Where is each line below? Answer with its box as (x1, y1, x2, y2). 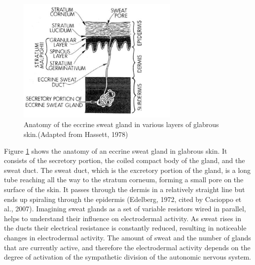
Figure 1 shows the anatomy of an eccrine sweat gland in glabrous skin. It (4, 145, 227, 156)
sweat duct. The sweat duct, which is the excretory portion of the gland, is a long (4, 165, 251, 175)
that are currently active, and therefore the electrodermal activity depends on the (4, 242, 251, 252)
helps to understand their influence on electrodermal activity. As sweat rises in (4, 213, 241, 223)
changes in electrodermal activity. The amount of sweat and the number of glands (4, 232, 251, 242)
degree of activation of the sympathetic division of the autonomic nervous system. (4, 252, 251, 262)
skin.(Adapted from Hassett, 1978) (24, 129, 128, 139)
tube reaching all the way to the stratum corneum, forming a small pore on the (4, 174, 244, 185)
